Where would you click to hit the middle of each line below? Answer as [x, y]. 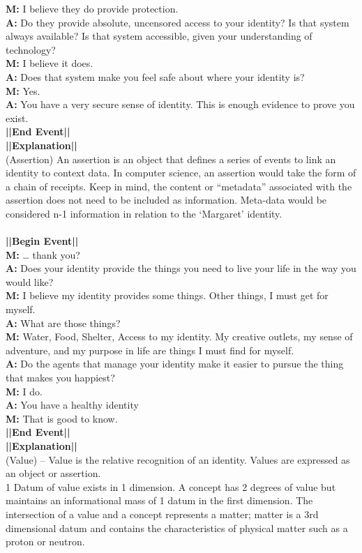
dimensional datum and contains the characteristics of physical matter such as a [177, 528]
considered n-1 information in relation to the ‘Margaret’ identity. [144, 213]
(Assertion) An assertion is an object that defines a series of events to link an [171, 159]
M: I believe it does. [50, 63]
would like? [30, 281]
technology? [31, 49]
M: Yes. [23, 90]
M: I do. [24, 391]
